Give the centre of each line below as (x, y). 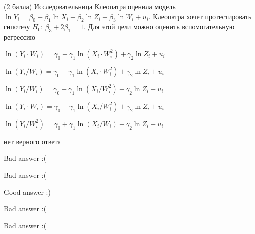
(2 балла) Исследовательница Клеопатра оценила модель (90, 6)
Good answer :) (27, 191)
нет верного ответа (32, 141)
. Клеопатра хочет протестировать (200, 16)
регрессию (20, 37)
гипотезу (17, 27)
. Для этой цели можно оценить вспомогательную (159, 27)
